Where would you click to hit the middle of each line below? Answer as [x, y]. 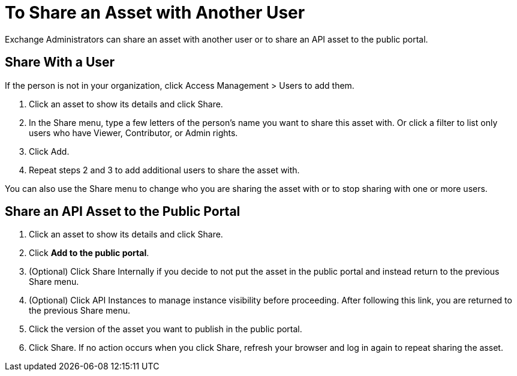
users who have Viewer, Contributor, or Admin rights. [133, 133]
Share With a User [60, 62]
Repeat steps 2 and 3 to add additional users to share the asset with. [164, 170]
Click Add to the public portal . [89, 253]
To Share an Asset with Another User [155, 13]
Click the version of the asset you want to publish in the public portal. [166, 329]
